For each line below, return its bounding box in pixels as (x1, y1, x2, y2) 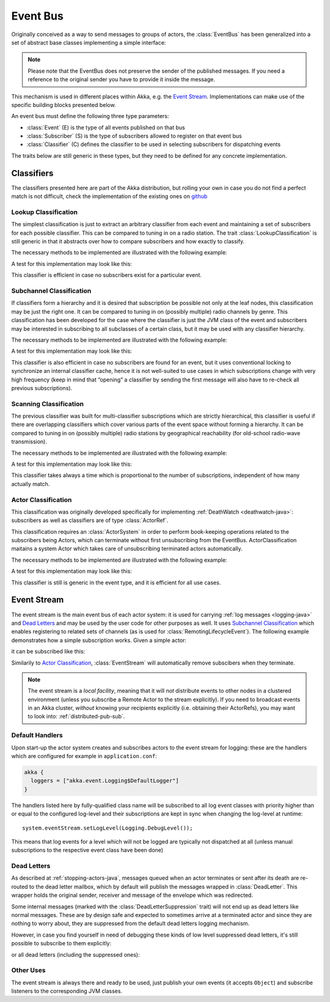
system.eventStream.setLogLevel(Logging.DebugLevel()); (22, 824, 193, 831)
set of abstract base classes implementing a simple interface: (11, 39, 166, 46)
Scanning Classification (11, 399, 84, 408)
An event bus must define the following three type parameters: (11, 112, 169, 120)
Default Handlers (11, 731, 64, 740)
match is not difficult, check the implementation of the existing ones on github (11, 193, 208, 200)
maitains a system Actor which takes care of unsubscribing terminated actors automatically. (11, 545, 243, 553)
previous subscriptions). (11, 384, 73, 391)
